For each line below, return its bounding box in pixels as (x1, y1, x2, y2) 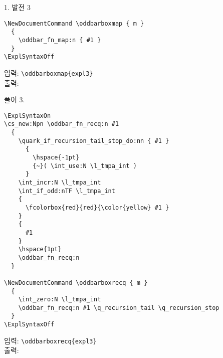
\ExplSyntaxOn (4, 112, 51, 119)
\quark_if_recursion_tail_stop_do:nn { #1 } (18, 137, 169, 144)
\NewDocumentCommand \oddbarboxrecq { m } (4, 279, 148, 286)
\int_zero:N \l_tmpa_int (18, 296, 101, 303)
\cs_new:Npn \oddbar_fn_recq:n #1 (4, 120, 119, 128)
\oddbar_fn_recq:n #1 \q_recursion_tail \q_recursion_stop (18, 304, 219, 311)
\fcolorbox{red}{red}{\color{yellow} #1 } (25, 204, 169, 211)
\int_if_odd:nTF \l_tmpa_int (18, 187, 115, 195)
